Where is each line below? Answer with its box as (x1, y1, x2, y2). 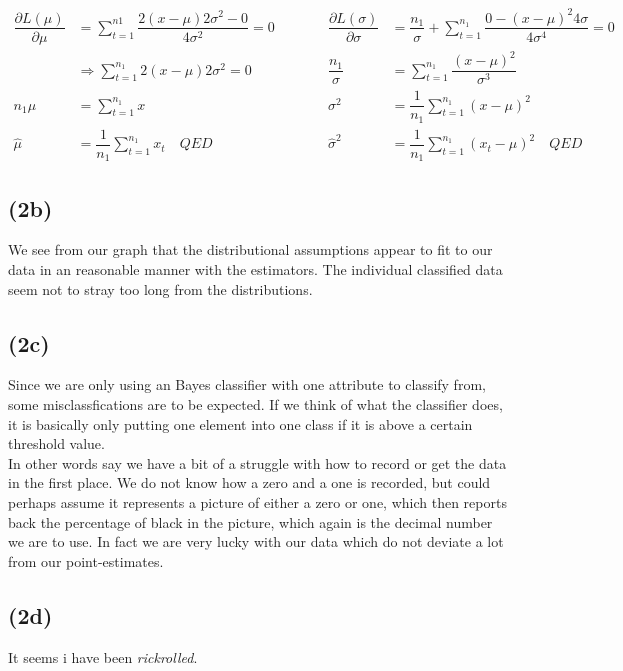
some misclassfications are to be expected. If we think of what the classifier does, (8, 394, 503, 415)
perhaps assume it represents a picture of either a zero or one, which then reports (8, 492, 507, 513)
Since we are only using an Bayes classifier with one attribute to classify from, (8, 374, 486, 395)
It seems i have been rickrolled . (8, 646, 198, 667)
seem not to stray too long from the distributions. (8, 278, 313, 299)
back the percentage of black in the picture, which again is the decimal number (8, 511, 493, 532)
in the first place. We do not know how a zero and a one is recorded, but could (8, 472, 491, 493)
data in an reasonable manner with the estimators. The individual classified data (8, 259, 503, 280)
